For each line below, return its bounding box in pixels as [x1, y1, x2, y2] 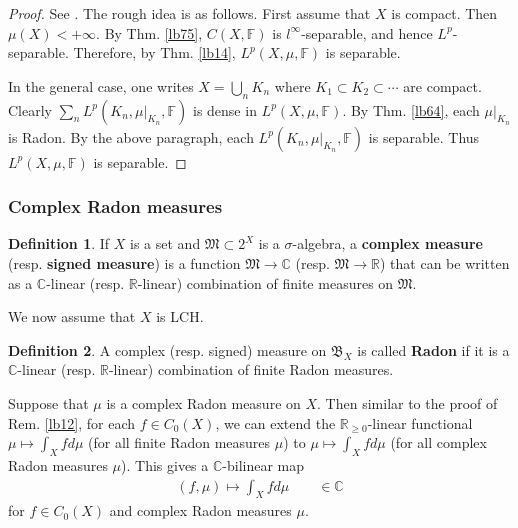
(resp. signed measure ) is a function [8, 252, 241, 273]
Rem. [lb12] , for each [8, 412, 136, 433]
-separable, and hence [301, 22, 433, 43]
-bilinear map [222, 454, 305, 475]
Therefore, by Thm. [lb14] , [73, 42, 236, 63]
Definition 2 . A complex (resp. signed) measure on [8, 339, 327, 360]
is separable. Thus [368, 126, 480, 147]
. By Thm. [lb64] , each [342, 99, 480, 120]
